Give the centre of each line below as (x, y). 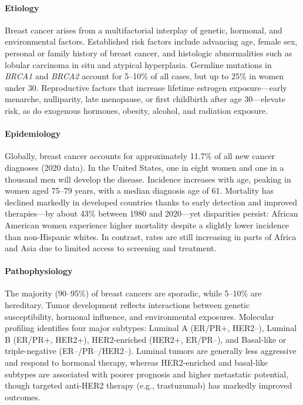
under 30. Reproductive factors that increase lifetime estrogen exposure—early (146, 87)
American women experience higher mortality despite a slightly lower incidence (147, 225)
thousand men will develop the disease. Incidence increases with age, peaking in (148, 179)
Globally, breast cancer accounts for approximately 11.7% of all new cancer (140, 156)
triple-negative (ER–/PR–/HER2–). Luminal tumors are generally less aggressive (151, 351)
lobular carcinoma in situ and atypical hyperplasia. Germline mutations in (138, 64)
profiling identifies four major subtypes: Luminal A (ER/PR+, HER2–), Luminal (151, 328)
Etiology (22, 7)
